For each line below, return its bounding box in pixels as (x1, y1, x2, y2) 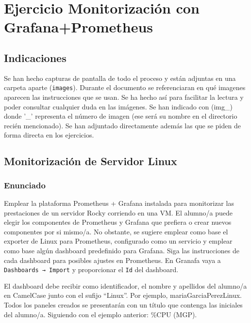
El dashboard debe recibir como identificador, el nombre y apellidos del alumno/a (4, 280, 247, 291)
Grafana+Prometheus (4, 17, 153, 37)
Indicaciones (4, 50, 67, 65)
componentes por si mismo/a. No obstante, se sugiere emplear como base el (4, 226, 228, 236)
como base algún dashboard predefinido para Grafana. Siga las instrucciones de (4, 245, 239, 255)
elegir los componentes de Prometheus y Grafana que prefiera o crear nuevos (4, 217, 232, 227)
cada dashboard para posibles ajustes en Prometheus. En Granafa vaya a (4, 255, 221, 265)
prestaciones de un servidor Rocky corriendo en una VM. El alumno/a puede (4, 207, 233, 217)
